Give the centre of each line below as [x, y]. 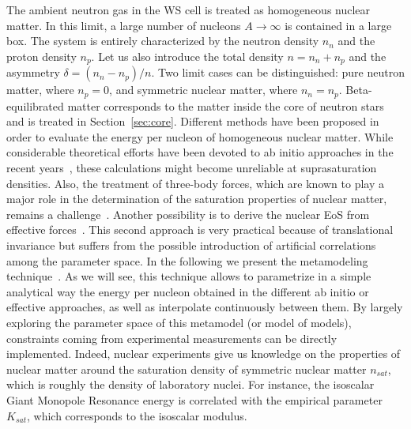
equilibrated [35, 105]
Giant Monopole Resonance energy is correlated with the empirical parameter [194, 399]
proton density [41, 56]
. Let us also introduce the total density [187, 56]
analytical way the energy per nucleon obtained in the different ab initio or [188, 291]
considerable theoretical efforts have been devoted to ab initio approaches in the [200, 152]
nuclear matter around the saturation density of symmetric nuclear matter [187, 369]
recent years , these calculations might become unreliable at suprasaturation [192, 168]
